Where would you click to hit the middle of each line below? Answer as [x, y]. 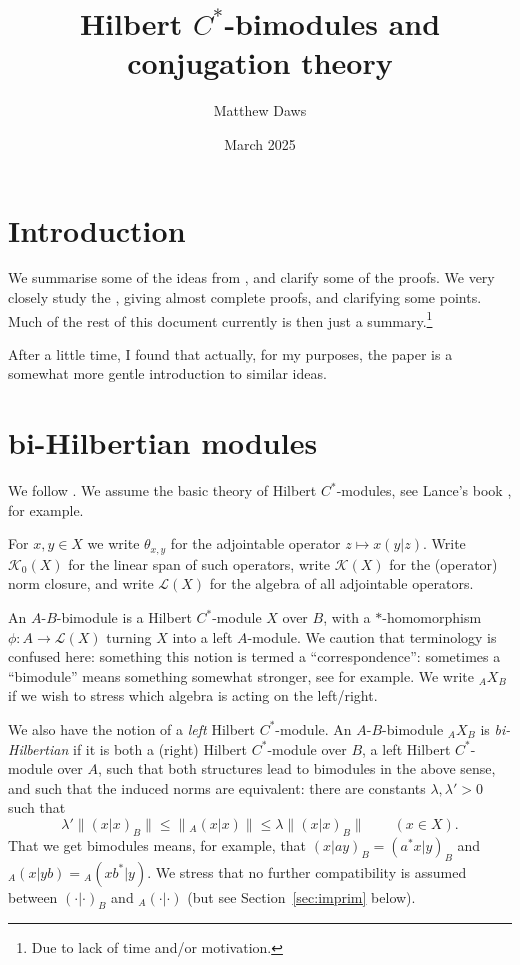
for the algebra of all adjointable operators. [341, 583]
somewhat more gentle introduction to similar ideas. [167, 373]
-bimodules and [332, 23]
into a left [202, 636]
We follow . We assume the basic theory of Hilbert [162, 490]
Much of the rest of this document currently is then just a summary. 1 [220, 319]
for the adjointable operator [255, 543]
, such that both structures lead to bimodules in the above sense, [296, 768]
